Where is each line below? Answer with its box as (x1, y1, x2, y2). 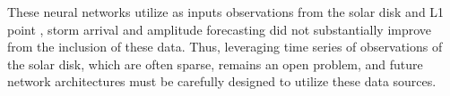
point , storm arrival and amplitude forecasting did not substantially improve (7, 20, 432, 38)
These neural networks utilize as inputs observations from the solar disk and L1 (7, 3, 445, 20)
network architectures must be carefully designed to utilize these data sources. (7, 72, 437, 91)
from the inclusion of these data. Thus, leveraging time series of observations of (7, 37, 443, 56)
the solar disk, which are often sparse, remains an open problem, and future (7, 54, 423, 73)
